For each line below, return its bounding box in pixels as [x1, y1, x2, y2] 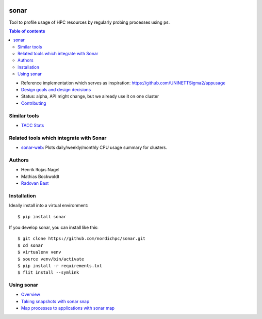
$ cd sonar [17, 242, 44, 248]
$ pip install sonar [17, 214, 66, 219]
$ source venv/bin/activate [17, 256, 84, 262]
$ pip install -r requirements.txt [17, 263, 102, 269]
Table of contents [9, 28, 46, 34]
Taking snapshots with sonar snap [21, 298, 90, 304]
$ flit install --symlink [17, 270, 80, 275]
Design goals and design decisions [21, 87, 91, 93]
